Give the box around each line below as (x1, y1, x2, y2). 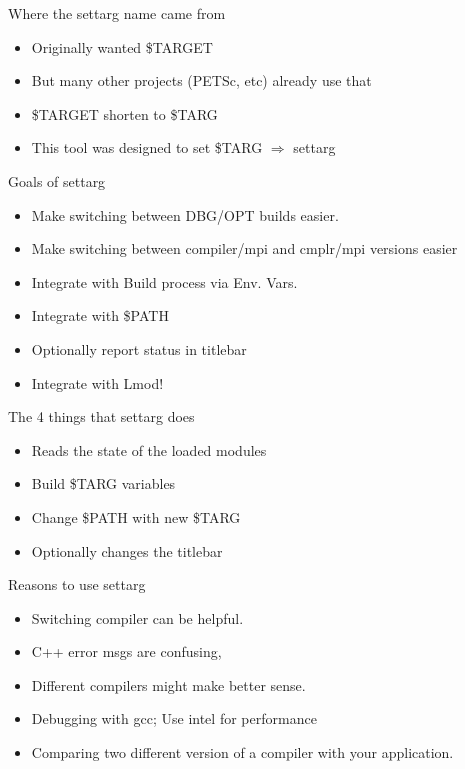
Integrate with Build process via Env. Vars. (31, 271, 298, 292)
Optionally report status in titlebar (31, 338, 247, 359)
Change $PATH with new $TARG (31, 506, 241, 527)
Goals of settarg (8, 170, 106, 191)
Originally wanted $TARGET (31, 36, 213, 57)
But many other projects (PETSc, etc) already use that (31, 70, 372, 91)
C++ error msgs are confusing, (31, 641, 222, 662)
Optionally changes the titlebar (31, 540, 223, 561)
